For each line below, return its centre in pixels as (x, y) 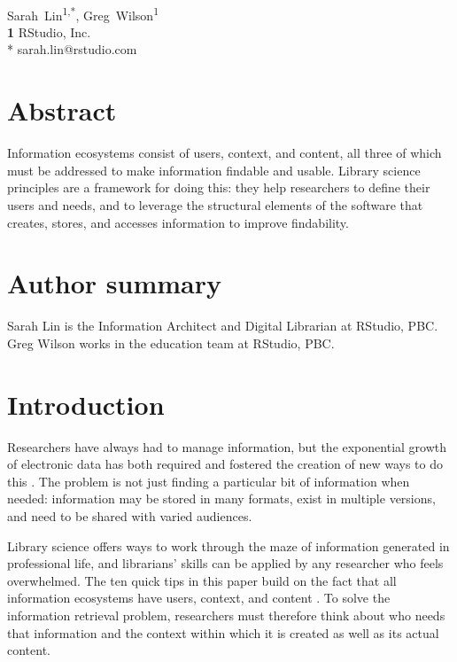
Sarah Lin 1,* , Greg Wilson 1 (83, 13)
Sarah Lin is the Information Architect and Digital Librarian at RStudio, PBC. (223, 326)
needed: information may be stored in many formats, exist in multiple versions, (221, 498)
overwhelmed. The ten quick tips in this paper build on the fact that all (202, 580)
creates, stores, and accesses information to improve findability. (178, 222)
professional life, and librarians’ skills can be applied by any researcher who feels (225, 563)
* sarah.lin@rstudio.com (72, 49)
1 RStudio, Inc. (49, 31)
